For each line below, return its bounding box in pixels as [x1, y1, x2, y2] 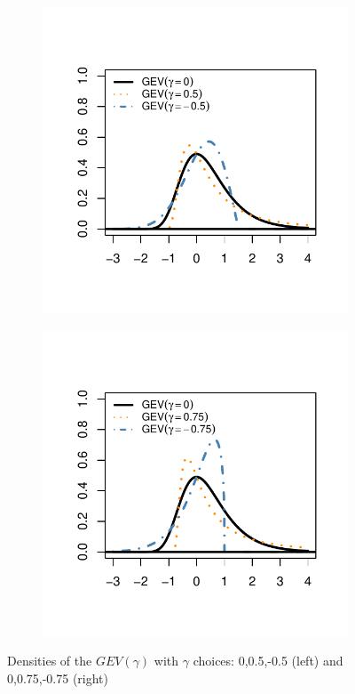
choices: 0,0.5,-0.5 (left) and [193, 651, 343, 670]
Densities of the [7, 651, 92, 670]
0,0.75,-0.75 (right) [7, 668, 109, 687]
